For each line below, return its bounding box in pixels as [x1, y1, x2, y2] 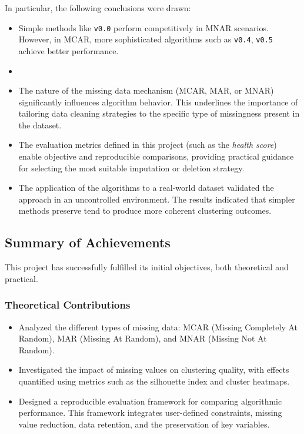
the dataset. [18, 118, 62, 131]
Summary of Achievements [5, 233, 171, 251]
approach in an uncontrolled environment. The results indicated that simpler [18, 193, 295, 205]
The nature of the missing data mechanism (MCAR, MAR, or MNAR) [18, 84, 274, 97]
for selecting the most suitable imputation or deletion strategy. [18, 161, 245, 174]
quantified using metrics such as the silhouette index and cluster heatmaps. [18, 375, 290, 387]
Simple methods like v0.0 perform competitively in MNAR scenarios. [18, 21, 269, 34]
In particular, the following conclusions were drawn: [5, 2, 191, 14]
